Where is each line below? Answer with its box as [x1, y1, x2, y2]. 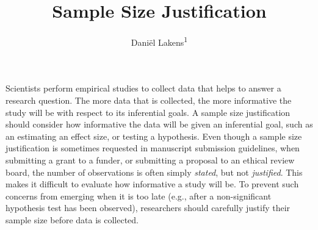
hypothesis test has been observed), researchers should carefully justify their [5, 201, 291, 214]
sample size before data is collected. [5, 213, 139, 226]
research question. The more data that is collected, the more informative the [5, 93, 292, 106]
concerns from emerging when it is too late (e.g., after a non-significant [5, 189, 272, 202]
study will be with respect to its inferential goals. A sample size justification [5, 106, 291, 118]
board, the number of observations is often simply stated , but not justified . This [5, 165, 303, 178]
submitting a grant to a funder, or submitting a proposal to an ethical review [5, 153, 295, 166]
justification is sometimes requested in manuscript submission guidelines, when [5, 142, 300, 154]
